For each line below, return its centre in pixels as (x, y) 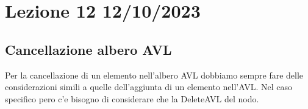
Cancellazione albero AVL (88, 49)
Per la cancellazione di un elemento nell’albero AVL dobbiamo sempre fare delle (154, 75)
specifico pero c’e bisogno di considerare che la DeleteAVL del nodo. (132, 98)
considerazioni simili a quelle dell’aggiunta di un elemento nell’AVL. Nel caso (149, 87)
